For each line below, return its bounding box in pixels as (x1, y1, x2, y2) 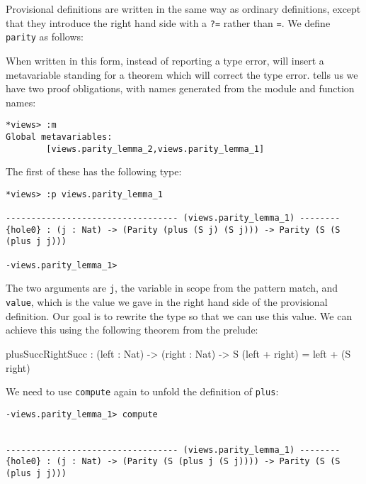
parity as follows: (6, 29, 84, 44)
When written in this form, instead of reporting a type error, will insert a (6, 53, 324, 67)
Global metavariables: (6, 131, 113, 142)
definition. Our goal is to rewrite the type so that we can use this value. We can (6, 308, 353, 323)
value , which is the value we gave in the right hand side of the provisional (6, 295, 328, 309)
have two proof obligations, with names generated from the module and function (6, 81, 355, 96)
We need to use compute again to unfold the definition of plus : (6, 384, 279, 399)
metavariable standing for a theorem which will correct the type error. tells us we (6, 67, 358, 82)
